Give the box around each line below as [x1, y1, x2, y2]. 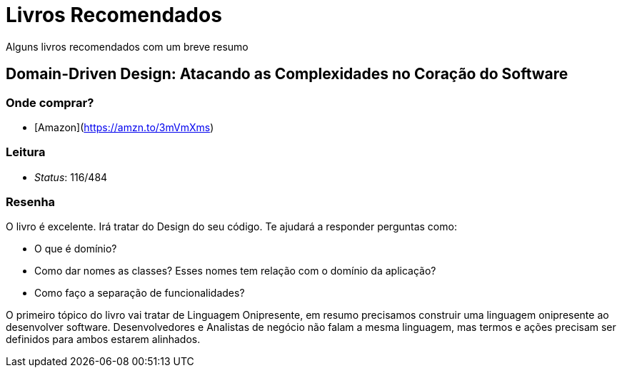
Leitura [6, 145, 46, 160]
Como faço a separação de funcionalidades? [34, 287, 245, 300]
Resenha [6, 195, 56, 210]
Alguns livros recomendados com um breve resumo [6, 40, 249, 53]
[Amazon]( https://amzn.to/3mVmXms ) [34, 121, 214, 133]
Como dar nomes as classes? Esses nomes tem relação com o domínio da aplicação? [34, 265, 436, 277]
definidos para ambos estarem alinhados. [6, 333, 201, 346]
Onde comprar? [6, 95, 94, 110]
